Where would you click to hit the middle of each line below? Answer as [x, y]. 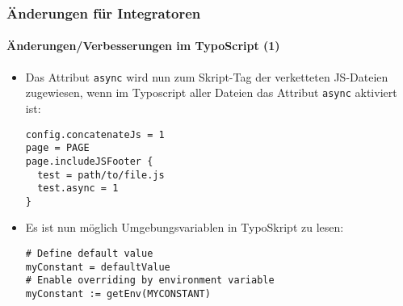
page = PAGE [57, 148]
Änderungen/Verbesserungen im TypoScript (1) [143, 46]
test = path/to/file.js [101, 175]
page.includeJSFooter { [89, 161]
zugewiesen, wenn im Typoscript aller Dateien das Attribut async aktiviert [211, 92]
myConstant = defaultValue [98, 267]
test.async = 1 [78, 189]
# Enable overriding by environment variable [150, 281]
